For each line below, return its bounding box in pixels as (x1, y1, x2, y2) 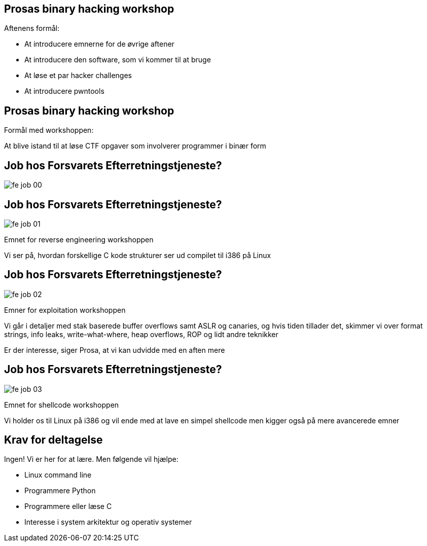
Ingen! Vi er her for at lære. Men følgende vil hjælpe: (4, 455, 179, 464)
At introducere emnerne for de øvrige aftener (24, 40, 174, 49)
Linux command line (24, 470, 92, 480)
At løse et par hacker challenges (24, 71, 132, 80)
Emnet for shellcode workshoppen (4, 400, 119, 409)
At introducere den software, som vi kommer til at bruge (24, 55, 211, 64)
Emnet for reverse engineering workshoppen (4, 235, 154, 244)
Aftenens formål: (4, 24, 60, 33)
